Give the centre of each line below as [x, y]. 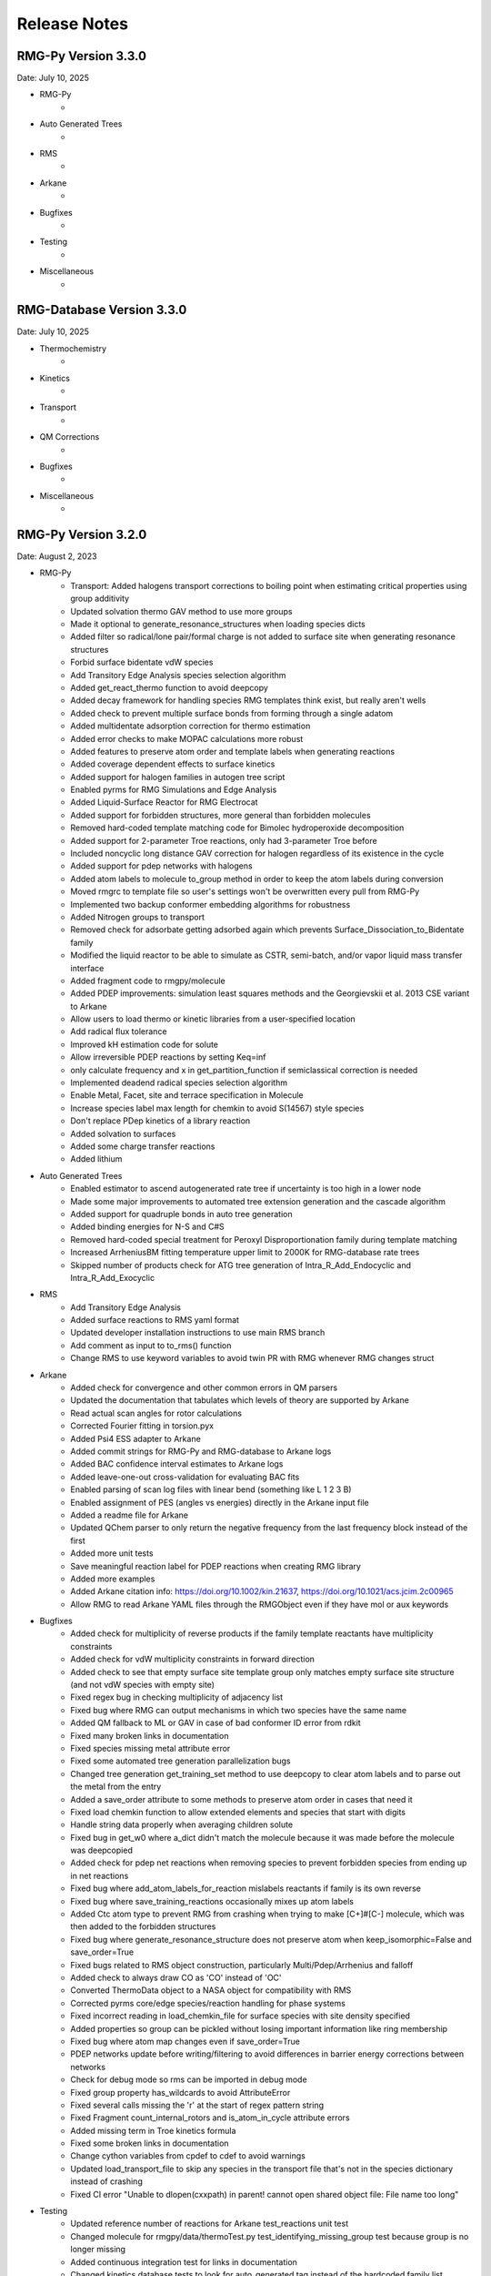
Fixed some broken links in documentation [150, 2143]
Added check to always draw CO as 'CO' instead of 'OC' [176, 1977]
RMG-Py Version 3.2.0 [82, 534]
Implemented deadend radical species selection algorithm [179, 1082]
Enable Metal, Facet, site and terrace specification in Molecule [187, 1095]
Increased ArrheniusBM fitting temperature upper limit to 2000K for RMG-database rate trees [245, 1253]
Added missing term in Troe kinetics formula [153, 2130]
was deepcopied [102, 1850]
